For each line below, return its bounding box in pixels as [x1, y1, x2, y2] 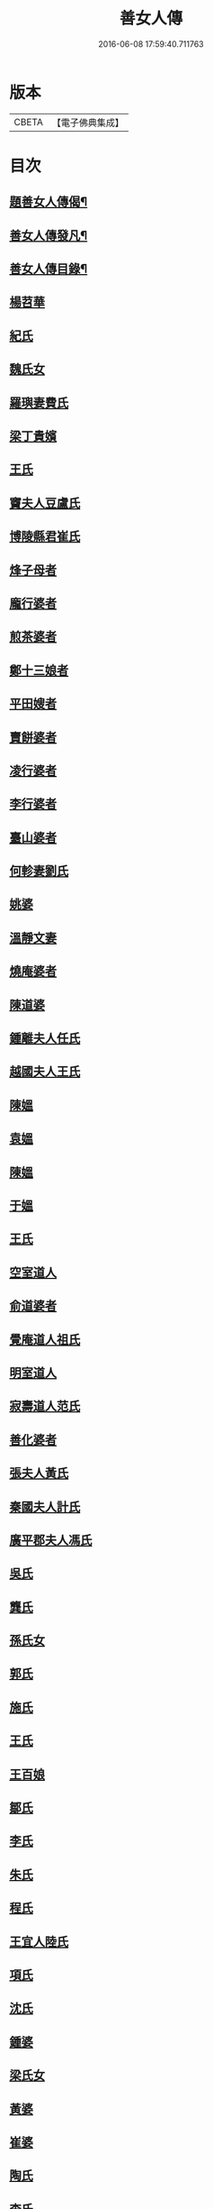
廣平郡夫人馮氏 [9, 1532, 93, 1547]
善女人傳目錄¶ [9, 261, 88, 277]
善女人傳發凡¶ [9, 227, 88, 243]
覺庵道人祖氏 [9, 1331, 81, 1347]
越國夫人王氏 [9, 1064, 81, 1080]
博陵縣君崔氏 [9, 529, 81, 544]
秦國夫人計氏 [9, 1499, 81, 1514]
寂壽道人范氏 [9, 1399, 81, 1414]
